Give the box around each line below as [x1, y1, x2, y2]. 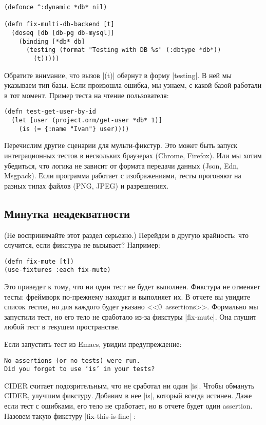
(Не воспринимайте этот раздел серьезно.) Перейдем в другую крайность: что [4, 229, 249, 240]
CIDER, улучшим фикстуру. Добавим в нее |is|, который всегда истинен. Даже [4, 390, 252, 401]
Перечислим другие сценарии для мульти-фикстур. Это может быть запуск [4, 140, 238, 151]
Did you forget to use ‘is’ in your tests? [4, 365, 155, 373]
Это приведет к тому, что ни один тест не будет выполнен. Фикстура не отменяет [4, 281, 260, 292]
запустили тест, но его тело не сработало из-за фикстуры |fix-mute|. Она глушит [4, 311, 257, 322]
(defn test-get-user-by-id [4, 108, 96, 116]
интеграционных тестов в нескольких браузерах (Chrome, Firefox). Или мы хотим [4, 150, 262, 160]
